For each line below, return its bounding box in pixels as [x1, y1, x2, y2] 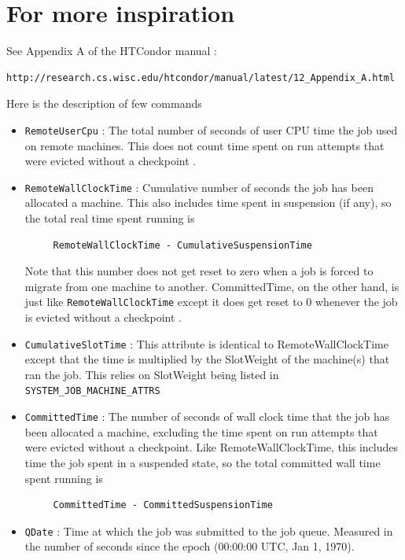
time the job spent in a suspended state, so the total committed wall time [24, 454, 381, 470]
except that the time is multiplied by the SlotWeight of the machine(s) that [24, 351, 390, 367]
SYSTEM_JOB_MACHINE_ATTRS [24, 385, 160, 397]
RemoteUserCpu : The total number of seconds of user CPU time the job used [24, 121, 398, 138]
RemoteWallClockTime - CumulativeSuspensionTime [53, 239, 312, 251]
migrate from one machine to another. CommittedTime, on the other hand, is [24, 278, 399, 294]
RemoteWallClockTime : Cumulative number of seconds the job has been [24, 179, 374, 195]
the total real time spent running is [24, 210, 195, 226]
